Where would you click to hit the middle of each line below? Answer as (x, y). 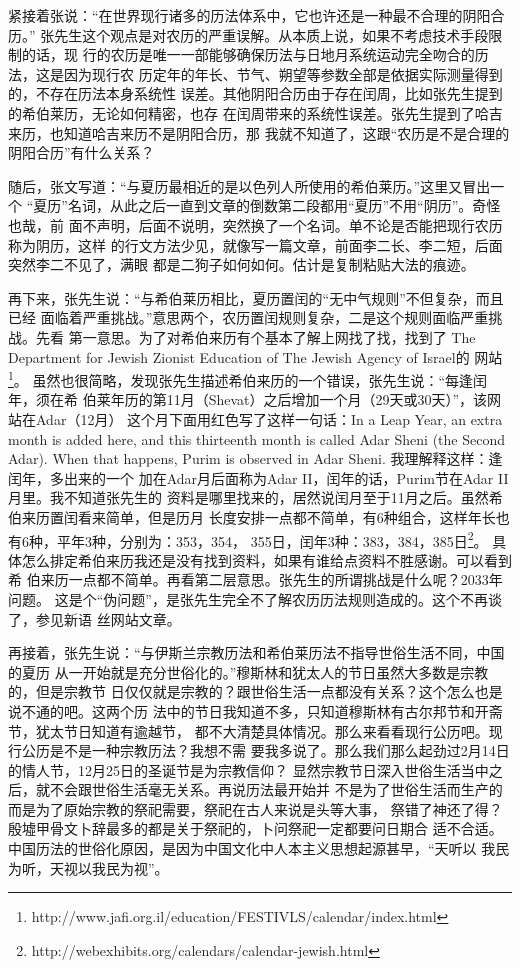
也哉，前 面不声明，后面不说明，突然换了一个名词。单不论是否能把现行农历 (255, 224)
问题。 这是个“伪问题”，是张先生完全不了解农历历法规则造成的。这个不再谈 (255, 598)
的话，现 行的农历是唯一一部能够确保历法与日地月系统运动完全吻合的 (248, 54)
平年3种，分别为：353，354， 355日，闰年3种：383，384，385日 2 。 (272, 539)
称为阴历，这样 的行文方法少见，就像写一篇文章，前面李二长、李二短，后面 (255, 244)
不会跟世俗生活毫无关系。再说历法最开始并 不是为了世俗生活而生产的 (276, 789)
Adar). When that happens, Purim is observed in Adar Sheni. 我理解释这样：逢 (255, 458)
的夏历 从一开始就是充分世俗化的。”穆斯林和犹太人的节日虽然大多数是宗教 (248, 671)
